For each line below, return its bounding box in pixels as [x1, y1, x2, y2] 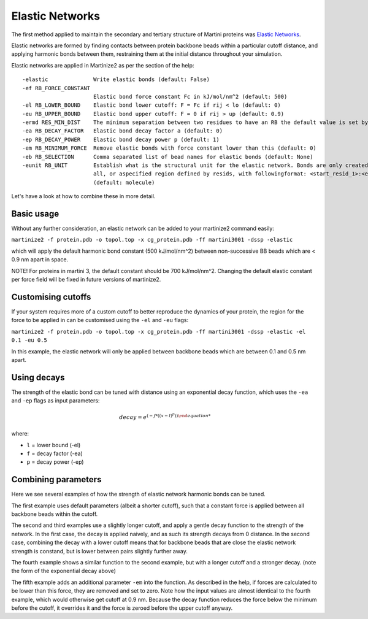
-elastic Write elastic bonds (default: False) [22, 76, 210, 83]
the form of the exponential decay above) [11, 567, 117, 575]
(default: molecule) [93, 179, 155, 186]
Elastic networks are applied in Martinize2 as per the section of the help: [11, 61, 194, 69]
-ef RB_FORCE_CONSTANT [22, 85, 91, 91]
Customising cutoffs [11, 291, 91, 302]
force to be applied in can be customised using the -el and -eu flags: [11, 317, 189, 324]
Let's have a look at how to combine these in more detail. [11, 193, 156, 200]
